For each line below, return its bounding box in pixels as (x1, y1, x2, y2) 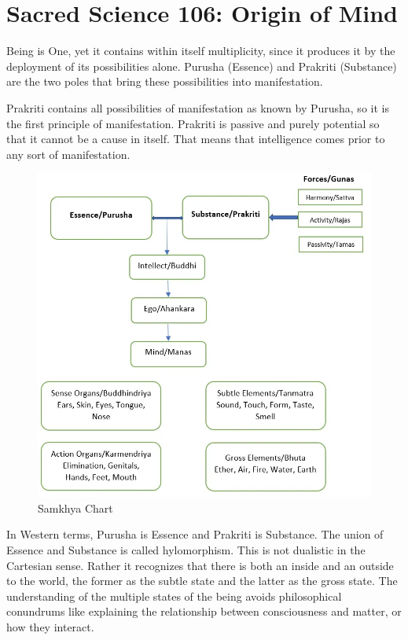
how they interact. (6, 618, 94, 634)
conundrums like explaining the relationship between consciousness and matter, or (6, 603, 402, 620)
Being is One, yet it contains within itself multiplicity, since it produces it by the (6, 42, 395, 59)
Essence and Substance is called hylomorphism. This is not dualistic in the (6, 541, 366, 557)
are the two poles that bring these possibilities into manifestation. (6, 73, 323, 90)
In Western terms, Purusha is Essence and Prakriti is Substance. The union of (6, 526, 384, 543)
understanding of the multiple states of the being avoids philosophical (6, 587, 342, 604)
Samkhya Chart (38, 499, 113, 516)
